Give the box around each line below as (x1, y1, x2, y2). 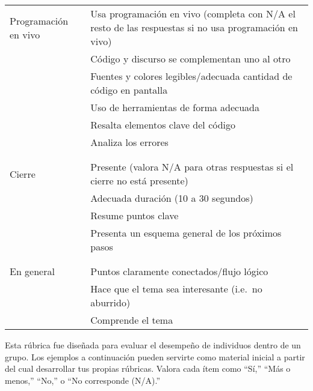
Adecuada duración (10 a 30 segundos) (90, 191, 253, 205)
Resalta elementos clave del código (90, 118, 236, 132)
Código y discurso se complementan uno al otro (90, 52, 291, 65)
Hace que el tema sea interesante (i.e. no (90, 282, 262, 296)
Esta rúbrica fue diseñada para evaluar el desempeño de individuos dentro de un (5, 339, 301, 351)
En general (10, 264, 55, 278)
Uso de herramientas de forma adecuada (90, 100, 259, 114)
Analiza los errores (90, 135, 169, 149)
